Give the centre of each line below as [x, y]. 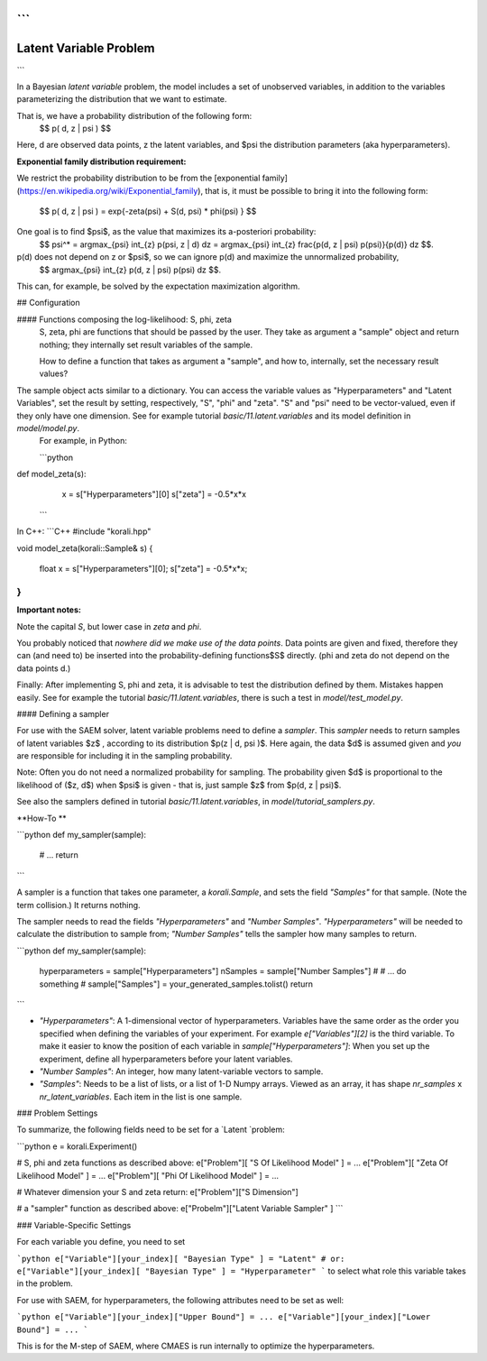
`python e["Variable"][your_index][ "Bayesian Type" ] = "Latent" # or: [181, 1259]
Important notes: [49, 610]
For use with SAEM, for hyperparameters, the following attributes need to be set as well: [180, 1300]
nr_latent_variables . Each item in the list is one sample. [141, 1097]
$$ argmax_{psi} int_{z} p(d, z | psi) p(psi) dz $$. [130, 270]
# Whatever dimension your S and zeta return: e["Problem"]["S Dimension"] [158, 1192]
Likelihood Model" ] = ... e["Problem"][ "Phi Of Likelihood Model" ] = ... [148, 1175]
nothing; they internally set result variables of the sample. [146, 345]
